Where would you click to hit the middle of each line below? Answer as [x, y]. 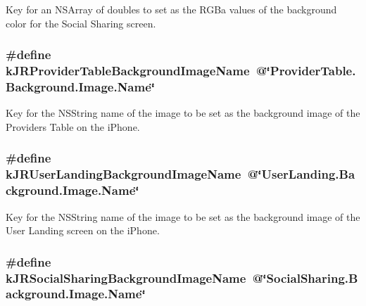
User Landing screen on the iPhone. [83, 230]
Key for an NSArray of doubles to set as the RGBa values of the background [171, 9]
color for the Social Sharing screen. [81, 23]
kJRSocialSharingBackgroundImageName [126, 278]
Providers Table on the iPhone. [73, 126]
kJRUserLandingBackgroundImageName [124, 174]
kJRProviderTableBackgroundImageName [128, 71]
